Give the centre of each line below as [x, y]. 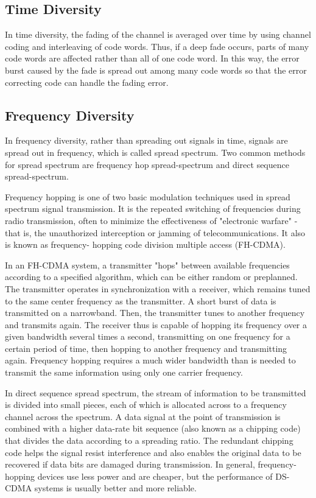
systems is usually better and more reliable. [115, 488]
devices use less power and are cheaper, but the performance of [155, 476]
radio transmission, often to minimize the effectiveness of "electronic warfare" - [151, 220]
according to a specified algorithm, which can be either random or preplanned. [151, 277]
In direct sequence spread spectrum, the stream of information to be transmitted [156, 392]
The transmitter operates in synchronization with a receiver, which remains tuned [158, 288]
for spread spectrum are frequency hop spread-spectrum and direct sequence [147, 164]
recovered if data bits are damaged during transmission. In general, [130, 464]
